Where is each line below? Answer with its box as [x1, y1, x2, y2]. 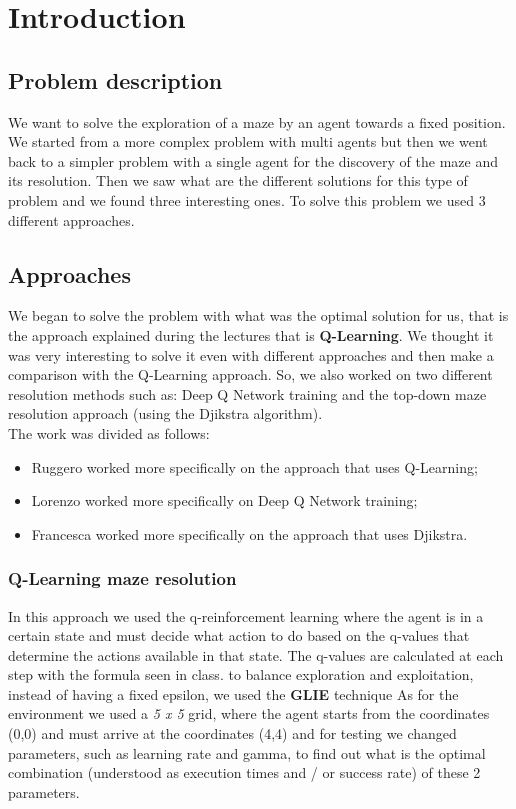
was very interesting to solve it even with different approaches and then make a [8, 344, 494, 365]
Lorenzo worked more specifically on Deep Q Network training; [31, 490, 418, 511]
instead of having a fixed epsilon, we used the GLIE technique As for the [8, 683, 459, 704]
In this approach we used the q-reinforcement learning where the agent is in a [8, 605, 484, 626]
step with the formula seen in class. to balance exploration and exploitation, [8, 664, 474, 685]
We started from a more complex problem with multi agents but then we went [8, 131, 488, 152]
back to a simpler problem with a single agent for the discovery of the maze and [8, 150, 498, 171]
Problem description [8, 64, 223, 95]
